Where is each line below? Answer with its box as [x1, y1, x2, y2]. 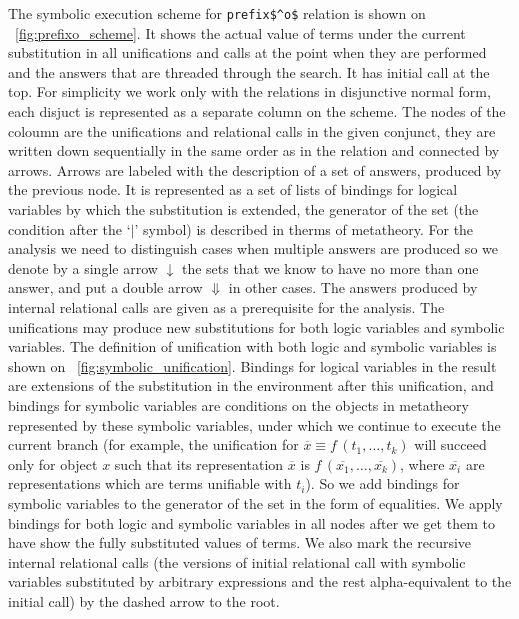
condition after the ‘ [8, 218, 131, 239]
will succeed [414, 434, 487, 455]
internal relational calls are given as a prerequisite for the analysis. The [8, 296, 445, 317]
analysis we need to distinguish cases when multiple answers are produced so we [8, 238, 498, 259]
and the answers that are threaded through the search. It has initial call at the [8, 61, 490, 82]
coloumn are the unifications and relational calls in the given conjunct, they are [8, 120, 496, 141]
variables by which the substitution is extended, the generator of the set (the [8, 199, 479, 219]
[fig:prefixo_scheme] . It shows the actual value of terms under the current [15, 22, 466, 43]
